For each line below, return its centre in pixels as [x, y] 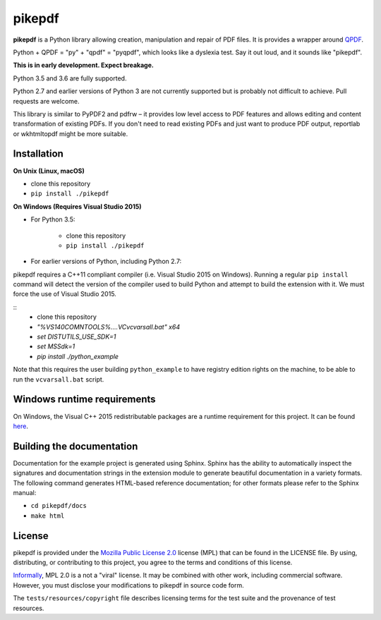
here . [20, 426]
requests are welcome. [46, 101]
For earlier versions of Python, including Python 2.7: [106, 262]
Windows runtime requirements [84, 400]
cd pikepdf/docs [59, 506]
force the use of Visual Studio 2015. [65, 294]
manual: [25, 492]
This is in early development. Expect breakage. [84, 65]
